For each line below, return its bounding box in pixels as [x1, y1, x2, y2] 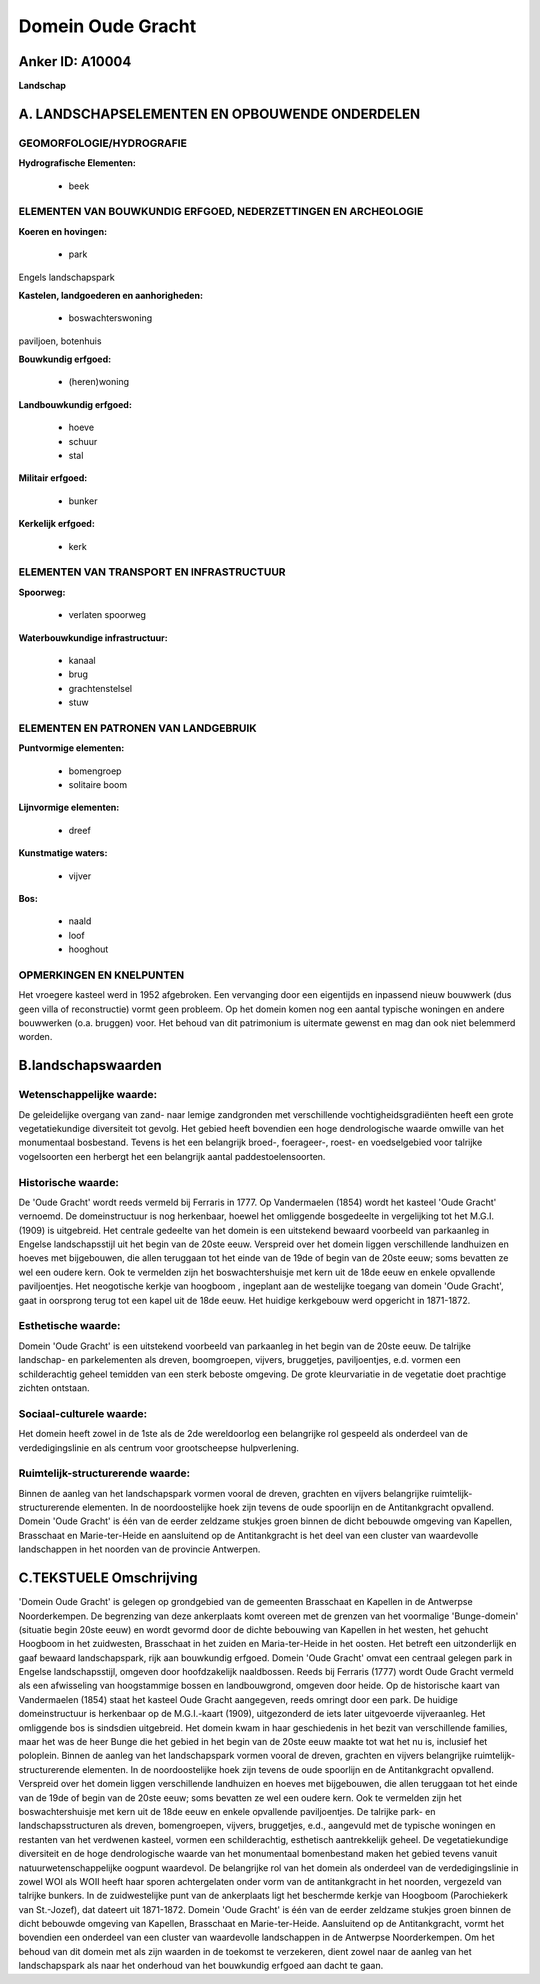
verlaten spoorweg [68, 609, 147, 621]
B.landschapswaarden [18, 1057, 162, 1074]
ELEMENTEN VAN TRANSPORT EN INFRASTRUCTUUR [18, 565, 286, 579]
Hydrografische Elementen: [18, 157, 137, 169]
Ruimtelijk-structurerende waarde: [18, 1466, 190, 1480]
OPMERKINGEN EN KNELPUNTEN [18, 968, 185, 982]
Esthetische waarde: [18, 1319, 121, 1333]
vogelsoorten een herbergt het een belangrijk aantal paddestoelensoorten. [18, 1150, 326, 1162]
